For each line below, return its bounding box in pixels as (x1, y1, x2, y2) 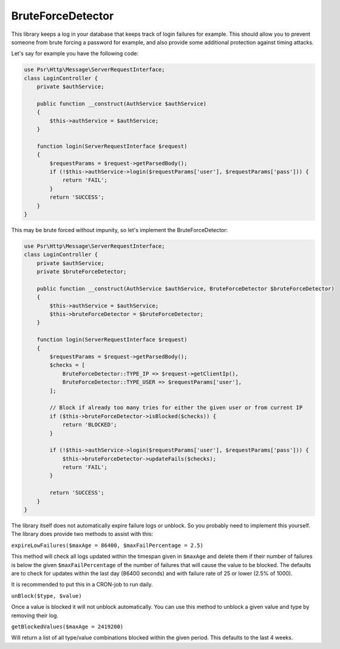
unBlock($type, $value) (11, 592, 82, 599)
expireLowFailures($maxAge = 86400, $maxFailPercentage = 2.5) (11, 541, 203, 549)
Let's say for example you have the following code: (11, 50, 139, 57)
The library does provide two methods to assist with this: (11, 531, 154, 538)
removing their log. (11, 611, 59, 619)
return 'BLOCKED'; (62, 421, 118, 428)
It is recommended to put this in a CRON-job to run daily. (11, 581, 153, 588)
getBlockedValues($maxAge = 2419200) (11, 623, 124, 630)
